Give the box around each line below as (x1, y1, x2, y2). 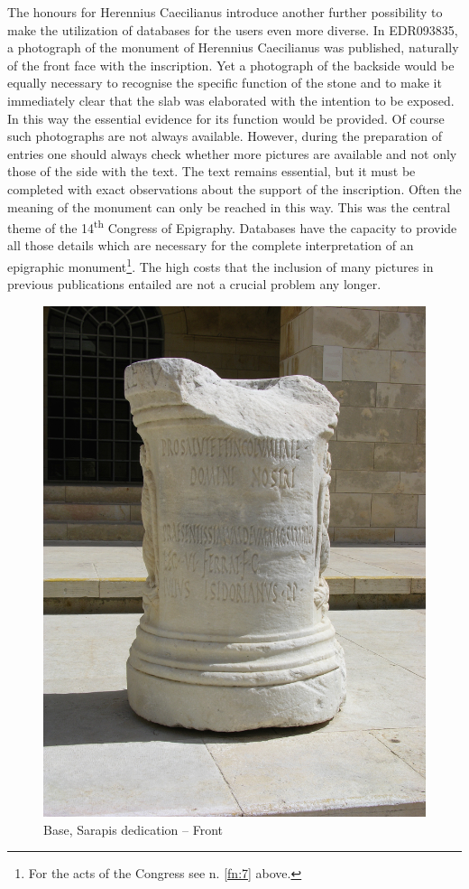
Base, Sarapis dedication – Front (43, 819, 223, 838)
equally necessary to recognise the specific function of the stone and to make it (7, 73, 442, 92)
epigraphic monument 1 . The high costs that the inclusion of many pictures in (7, 254, 434, 276)
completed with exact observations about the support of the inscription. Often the (7, 179, 462, 198)
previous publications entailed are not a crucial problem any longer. (7, 275, 382, 294)
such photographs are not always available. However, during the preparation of (7, 126, 442, 145)
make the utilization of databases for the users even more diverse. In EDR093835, (7, 20, 458, 39)
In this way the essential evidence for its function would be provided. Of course (7, 108, 445, 127)
